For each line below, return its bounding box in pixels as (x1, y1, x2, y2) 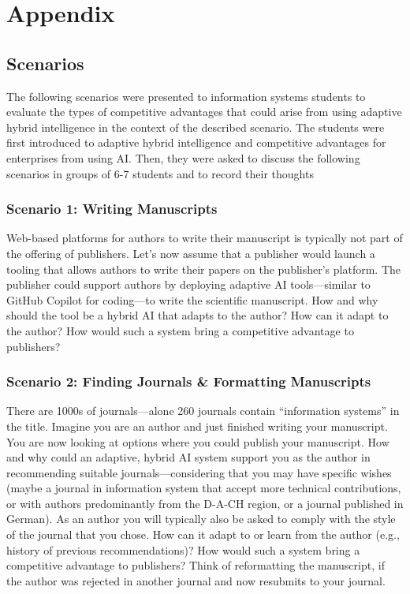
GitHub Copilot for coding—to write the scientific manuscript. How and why (6, 291, 378, 308)
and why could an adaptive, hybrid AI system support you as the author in (6, 449, 371, 465)
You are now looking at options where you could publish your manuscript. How (6, 433, 389, 450)
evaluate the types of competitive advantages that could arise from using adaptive (6, 103, 402, 120)
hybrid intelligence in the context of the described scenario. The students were (6, 118, 385, 135)
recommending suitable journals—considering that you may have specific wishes (6, 464, 392, 480)
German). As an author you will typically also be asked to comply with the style (6, 510, 396, 527)
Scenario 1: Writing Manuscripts (6, 199, 218, 219)
